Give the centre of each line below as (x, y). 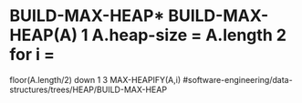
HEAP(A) (43, 35)
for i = (32, 55)
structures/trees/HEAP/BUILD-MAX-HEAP (88, 89)
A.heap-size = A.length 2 (189, 35)
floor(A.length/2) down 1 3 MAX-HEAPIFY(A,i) (95, 79)
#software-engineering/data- (238, 79)
